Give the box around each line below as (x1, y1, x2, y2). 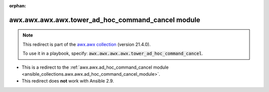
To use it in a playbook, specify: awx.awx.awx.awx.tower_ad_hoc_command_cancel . (22, 50, 203, 56)
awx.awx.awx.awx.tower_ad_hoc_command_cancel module (9, 15, 200, 24)
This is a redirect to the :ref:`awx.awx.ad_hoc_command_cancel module (21, 64, 169, 70)
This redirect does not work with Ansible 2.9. (21, 78, 114, 84)
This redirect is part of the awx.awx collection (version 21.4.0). (22, 41, 151, 47)
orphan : (9, 3, 26, 8)
